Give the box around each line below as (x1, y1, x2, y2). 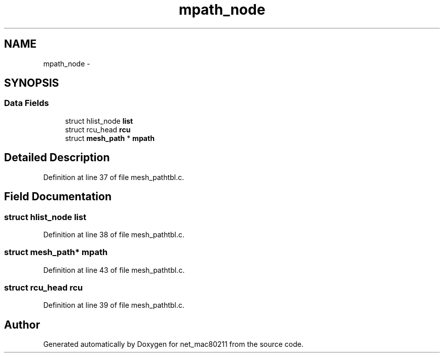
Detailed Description (4, 151, 110, 164)
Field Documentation (4, 190, 112, 203)
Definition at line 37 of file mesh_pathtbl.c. (43, 172, 184, 182)
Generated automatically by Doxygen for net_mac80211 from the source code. (43, 340, 304, 349)
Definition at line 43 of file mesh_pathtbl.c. (43, 265, 185, 274)
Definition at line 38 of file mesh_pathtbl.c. (43, 230, 184, 239)
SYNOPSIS (4, 77, 59, 90)
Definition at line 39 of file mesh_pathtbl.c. (43, 301, 184, 310)
